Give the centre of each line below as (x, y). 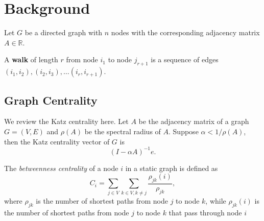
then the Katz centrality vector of (57, 141)
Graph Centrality (51, 100)
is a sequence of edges (185, 59)
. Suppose (184, 131)
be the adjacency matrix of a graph (194, 121)
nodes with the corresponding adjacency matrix (185, 32)
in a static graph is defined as (172, 168)
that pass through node (205, 212)
